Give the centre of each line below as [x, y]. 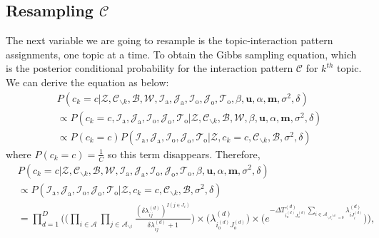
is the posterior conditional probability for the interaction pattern [150, 68]
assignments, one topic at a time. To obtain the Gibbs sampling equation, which [181, 54]
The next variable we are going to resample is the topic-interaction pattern [170, 40]
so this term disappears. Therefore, [184, 154]
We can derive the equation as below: [87, 82]
